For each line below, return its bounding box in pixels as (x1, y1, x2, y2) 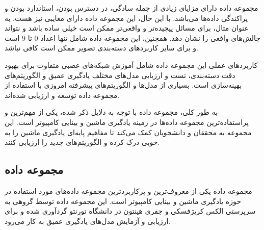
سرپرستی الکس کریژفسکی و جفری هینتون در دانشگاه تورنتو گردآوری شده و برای (5, 206, 256, 216)
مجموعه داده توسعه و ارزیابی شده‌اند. (5, 89, 120, 100)
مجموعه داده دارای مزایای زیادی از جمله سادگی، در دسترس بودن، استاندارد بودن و (5, 3, 258, 13)
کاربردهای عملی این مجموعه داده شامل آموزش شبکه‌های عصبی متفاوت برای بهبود (5, 59, 258, 70)
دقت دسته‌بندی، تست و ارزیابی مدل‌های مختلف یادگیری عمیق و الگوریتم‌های (5, 69, 235, 80)
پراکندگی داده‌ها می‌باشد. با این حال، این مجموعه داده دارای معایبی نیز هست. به (5, 12, 248, 23)
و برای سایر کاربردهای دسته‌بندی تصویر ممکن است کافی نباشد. (5, 42, 198, 53)
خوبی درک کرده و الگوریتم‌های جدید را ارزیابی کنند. (5, 137, 160, 147)
